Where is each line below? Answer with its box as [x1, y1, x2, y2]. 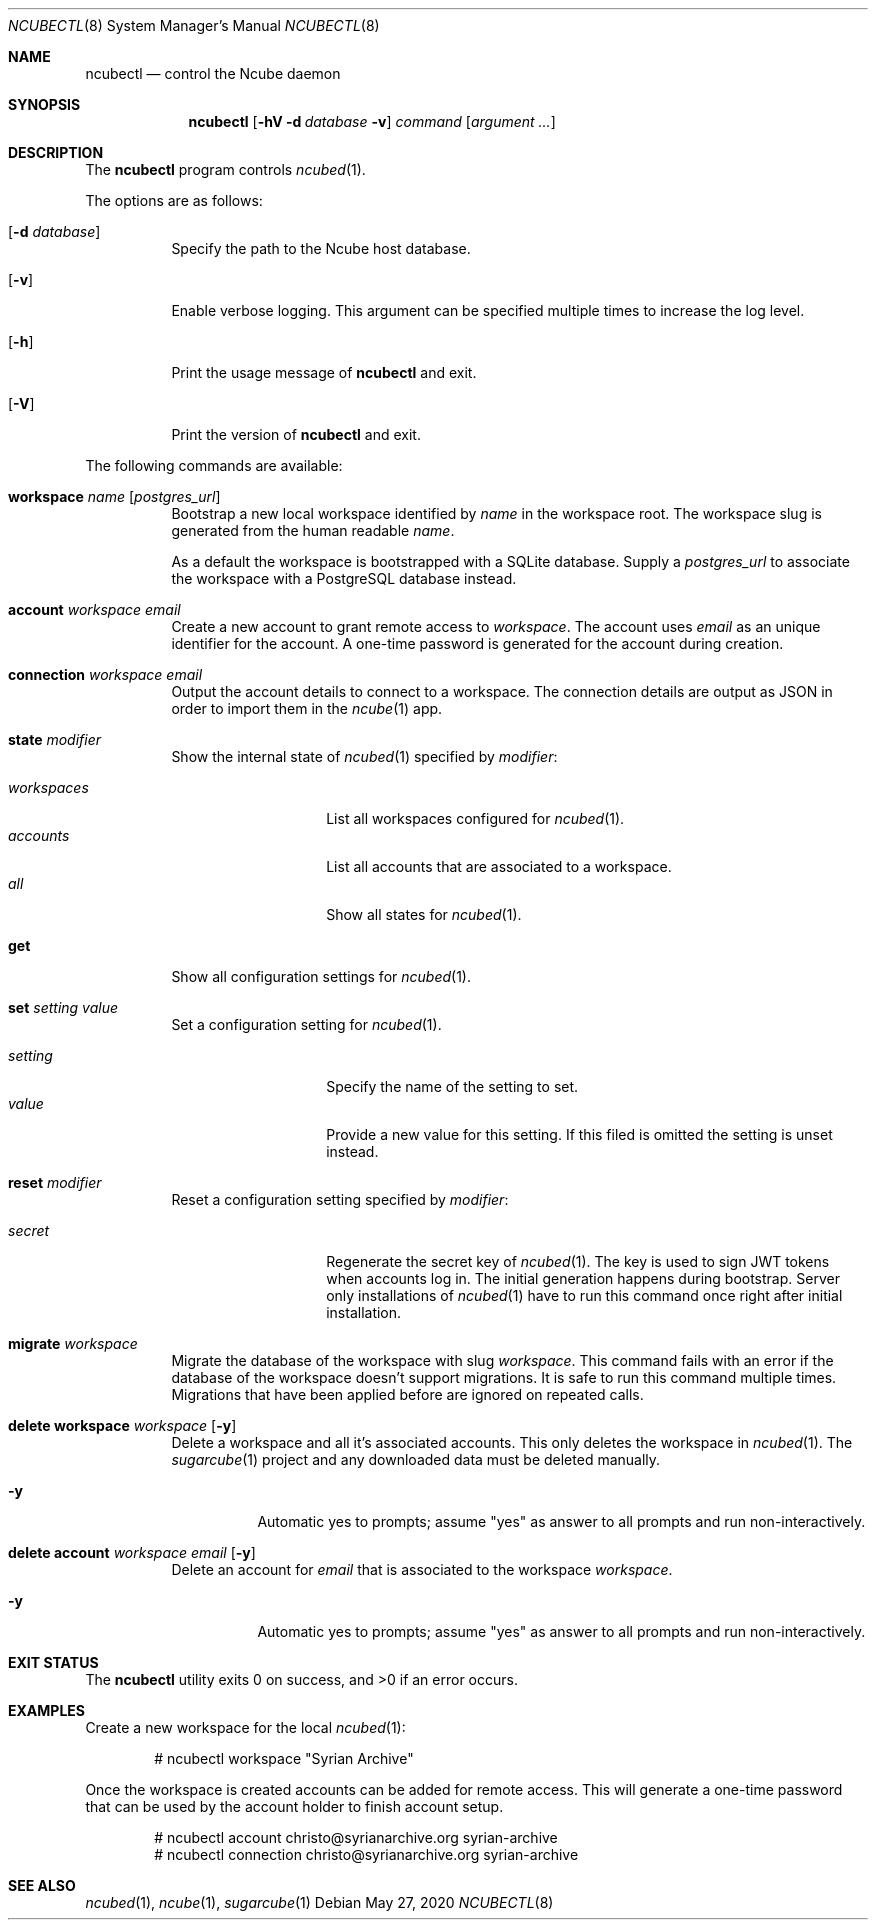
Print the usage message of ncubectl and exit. [171, 364, 477, 381]
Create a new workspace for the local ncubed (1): [85, 1719, 406, 1736]
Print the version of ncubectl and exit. [171, 426, 421, 443]
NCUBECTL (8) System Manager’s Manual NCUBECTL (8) [8, 17, 380, 34]
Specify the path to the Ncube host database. [171, 240, 471, 257]
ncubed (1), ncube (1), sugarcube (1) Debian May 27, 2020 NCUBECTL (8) [85, 1894, 554, 1911]
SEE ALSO [8, 1877, 76, 1894]
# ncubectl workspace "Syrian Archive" [154, 1750, 414, 1767]
